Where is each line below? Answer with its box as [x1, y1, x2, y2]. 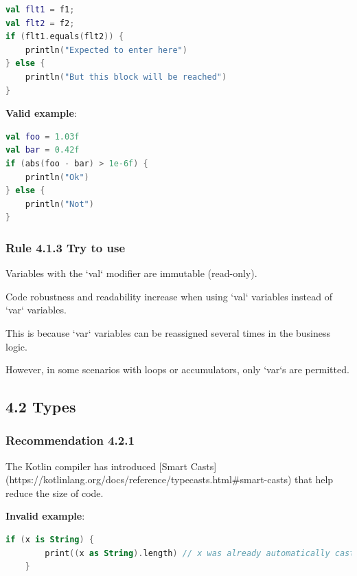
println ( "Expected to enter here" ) [25, 45, 187, 55]
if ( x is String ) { [5, 535, 94, 545]
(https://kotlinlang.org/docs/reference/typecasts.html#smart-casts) [5, 472, 292, 487]
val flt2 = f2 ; [5, 18, 75, 28]
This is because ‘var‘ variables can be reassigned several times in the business [5, 325, 331, 340]
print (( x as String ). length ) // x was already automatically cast [45, 548, 355, 558]
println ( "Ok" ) [25, 172, 89, 182]
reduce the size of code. [5, 485, 104, 500]
